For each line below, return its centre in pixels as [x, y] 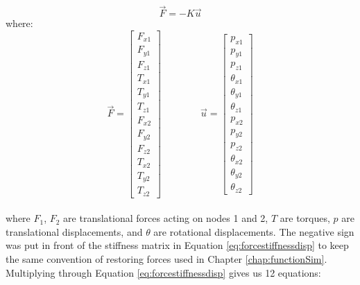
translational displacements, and [74, 231]
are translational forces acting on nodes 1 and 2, [166, 218]
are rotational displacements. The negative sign [254, 231]
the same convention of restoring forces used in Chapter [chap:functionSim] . [166, 259]
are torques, [305, 218]
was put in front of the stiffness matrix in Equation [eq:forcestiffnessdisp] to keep [177, 245]
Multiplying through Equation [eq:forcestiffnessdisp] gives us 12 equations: [163, 272]
